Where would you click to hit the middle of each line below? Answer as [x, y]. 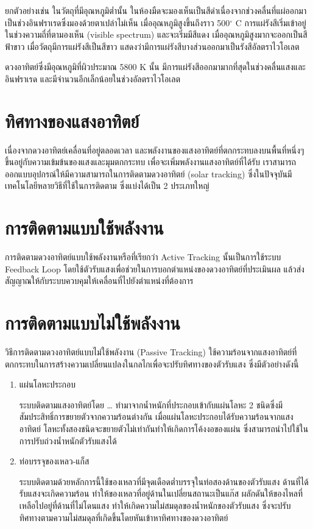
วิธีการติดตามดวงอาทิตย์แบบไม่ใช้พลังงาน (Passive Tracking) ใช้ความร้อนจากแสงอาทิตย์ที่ [151, 352]
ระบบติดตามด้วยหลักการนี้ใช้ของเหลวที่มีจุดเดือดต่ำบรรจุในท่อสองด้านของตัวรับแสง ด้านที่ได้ [164, 481]
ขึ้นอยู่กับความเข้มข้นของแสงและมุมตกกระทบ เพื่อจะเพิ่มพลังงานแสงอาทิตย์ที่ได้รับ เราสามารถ [151, 162]
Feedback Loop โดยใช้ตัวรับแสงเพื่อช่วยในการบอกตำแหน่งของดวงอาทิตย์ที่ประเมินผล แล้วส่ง [155, 268]
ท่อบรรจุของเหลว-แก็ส [54, 461]
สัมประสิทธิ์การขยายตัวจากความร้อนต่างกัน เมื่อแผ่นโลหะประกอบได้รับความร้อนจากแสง [156, 417]
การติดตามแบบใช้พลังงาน [84, 228]
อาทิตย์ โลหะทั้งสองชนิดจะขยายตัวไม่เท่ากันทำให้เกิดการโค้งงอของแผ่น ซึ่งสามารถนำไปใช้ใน [164, 429]
